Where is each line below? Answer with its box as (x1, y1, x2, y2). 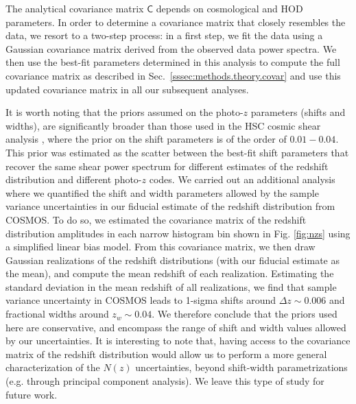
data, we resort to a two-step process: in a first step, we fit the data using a (5, 28, 323, 43)
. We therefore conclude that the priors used (152, 307, 337, 321)
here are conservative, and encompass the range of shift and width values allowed (5, 320, 346, 334)
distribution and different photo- (5, 172, 142, 187)
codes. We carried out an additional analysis (149, 172, 335, 187)
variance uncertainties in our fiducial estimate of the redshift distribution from (5, 199, 335, 213)
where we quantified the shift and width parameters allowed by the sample (5, 185, 319, 200)
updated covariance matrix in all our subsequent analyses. (5, 82, 249, 96)
